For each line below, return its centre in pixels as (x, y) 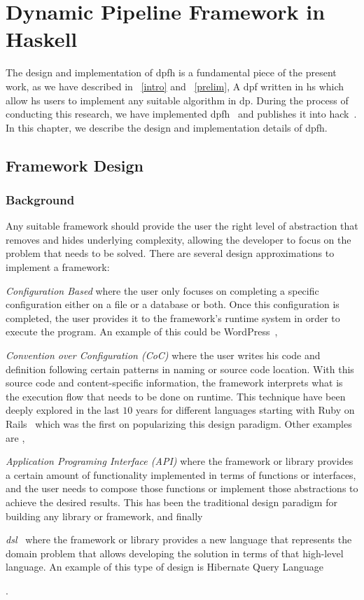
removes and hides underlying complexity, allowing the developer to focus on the (178, 239)
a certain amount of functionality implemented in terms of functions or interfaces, (181, 474)
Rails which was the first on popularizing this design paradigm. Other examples (179, 424)
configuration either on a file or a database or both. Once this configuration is (173, 304)
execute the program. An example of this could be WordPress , (142, 332)
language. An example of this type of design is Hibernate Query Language (164, 567)
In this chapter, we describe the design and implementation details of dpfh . (167, 127)
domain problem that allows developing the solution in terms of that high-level (175, 553)
